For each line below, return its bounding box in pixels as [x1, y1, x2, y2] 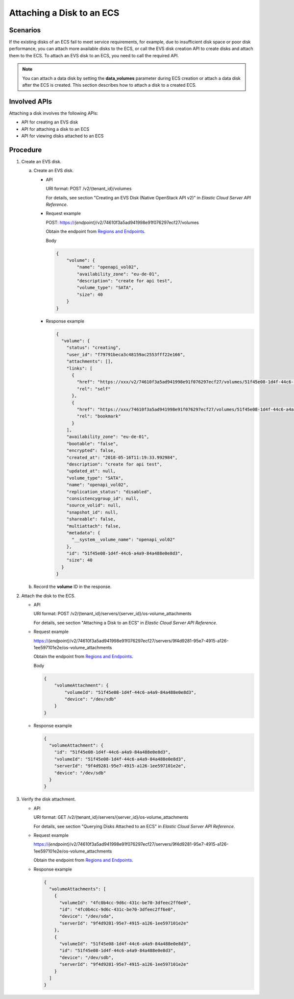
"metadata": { [66, 530, 100, 536]
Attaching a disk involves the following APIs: [9, 110, 98, 116]
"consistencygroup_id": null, [66, 495, 139, 501]
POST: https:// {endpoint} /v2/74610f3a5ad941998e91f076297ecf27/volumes [46, 219, 199, 225]
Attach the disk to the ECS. [21, 593, 76, 599]
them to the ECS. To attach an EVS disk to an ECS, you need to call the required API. [9, 52, 179, 58]
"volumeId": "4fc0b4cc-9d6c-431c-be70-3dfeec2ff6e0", [59, 900, 192, 905]
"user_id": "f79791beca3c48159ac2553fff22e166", [66, 352, 186, 357]
